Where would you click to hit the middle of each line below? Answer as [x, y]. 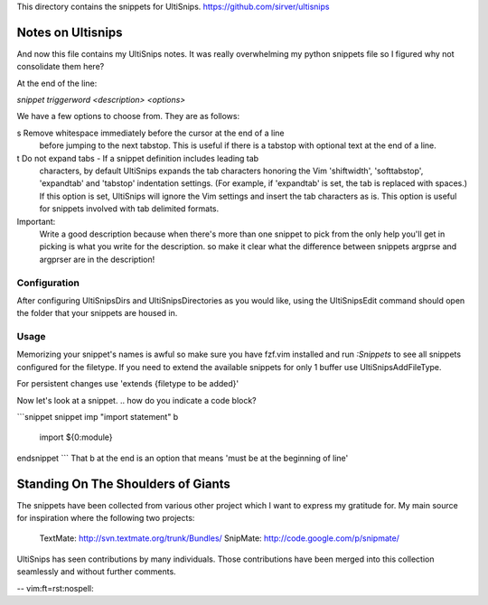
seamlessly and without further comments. [96, 572]
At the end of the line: [57, 83]
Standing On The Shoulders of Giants [123, 484]
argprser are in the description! [97, 259]
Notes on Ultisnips [70, 32]
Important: [36, 221]
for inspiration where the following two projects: [106, 518]
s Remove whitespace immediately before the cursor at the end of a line [150, 133]
